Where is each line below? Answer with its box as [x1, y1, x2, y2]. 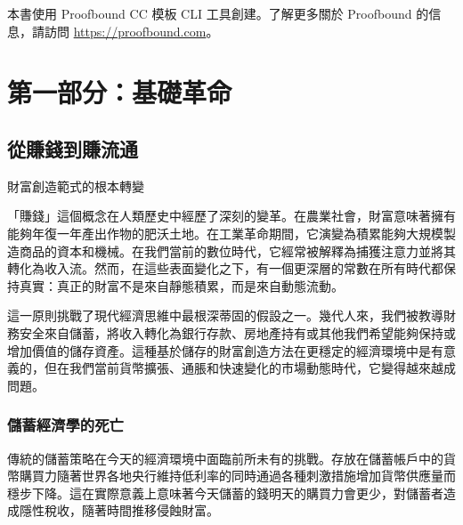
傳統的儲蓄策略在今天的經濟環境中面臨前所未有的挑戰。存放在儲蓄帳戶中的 [7, 448, 443, 467]
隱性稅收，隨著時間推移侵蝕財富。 [19, 501, 219, 520]
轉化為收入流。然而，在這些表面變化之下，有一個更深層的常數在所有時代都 [7, 259, 443, 278]
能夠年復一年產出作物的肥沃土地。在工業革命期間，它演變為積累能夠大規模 [7, 223, 443, 242]
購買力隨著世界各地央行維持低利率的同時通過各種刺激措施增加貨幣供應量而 [19, 466, 456, 485]
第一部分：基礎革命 [7, 74, 232, 110]
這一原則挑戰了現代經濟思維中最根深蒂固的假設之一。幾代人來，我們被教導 [7, 306, 443, 325]
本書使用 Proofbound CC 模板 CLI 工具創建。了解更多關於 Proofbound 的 [7, 4, 429, 22]
